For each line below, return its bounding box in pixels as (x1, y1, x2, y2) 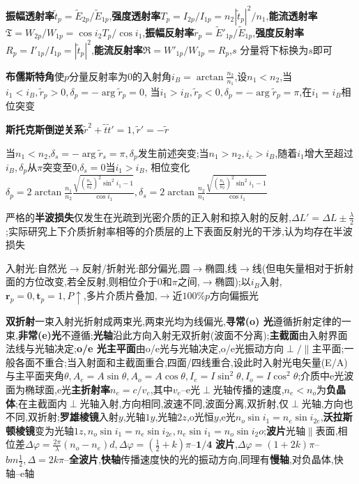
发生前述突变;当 (137, 145, 209, 160)
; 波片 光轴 (263, 423, 305, 437)
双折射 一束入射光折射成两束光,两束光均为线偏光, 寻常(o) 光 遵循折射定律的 (6, 313, 342, 328)
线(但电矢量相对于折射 (252, 260, 354, 275)
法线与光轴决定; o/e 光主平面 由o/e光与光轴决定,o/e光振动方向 (6, 341, 284, 356)
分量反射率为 (69, 68, 128, 83)
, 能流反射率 (91, 42, 143, 56)
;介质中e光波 (298, 368, 354, 383)
